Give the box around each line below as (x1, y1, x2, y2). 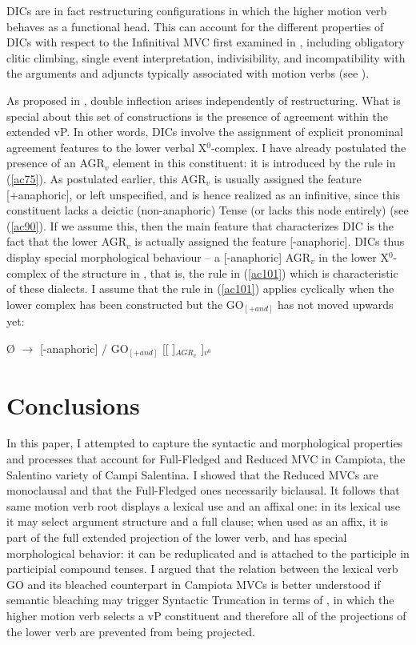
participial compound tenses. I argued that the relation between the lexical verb (6, 560, 398, 577)
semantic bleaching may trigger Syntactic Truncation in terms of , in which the (6, 591, 394, 608)
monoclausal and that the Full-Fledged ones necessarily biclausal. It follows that (6, 482, 400, 499)
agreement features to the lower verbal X (6, 138, 207, 155)
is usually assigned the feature (214, 170, 362, 186)
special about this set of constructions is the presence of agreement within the (6, 107, 389, 124)
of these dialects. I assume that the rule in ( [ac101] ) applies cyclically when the (6, 280, 394, 297)
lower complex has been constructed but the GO (6, 295, 244, 312)
